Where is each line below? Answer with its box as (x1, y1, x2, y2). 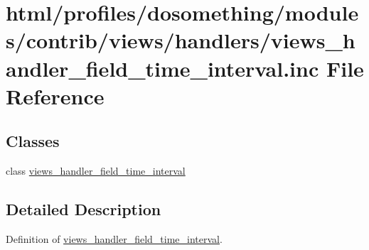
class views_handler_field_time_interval (6, 163, 186, 178)
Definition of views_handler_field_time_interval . (6, 231, 223, 246)
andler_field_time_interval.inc (6, 53, 319, 82)
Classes (6, 130, 60, 152)
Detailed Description (6, 198, 161, 220)
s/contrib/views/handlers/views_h (6, 26, 355, 55)
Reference (6, 81, 105, 110)
